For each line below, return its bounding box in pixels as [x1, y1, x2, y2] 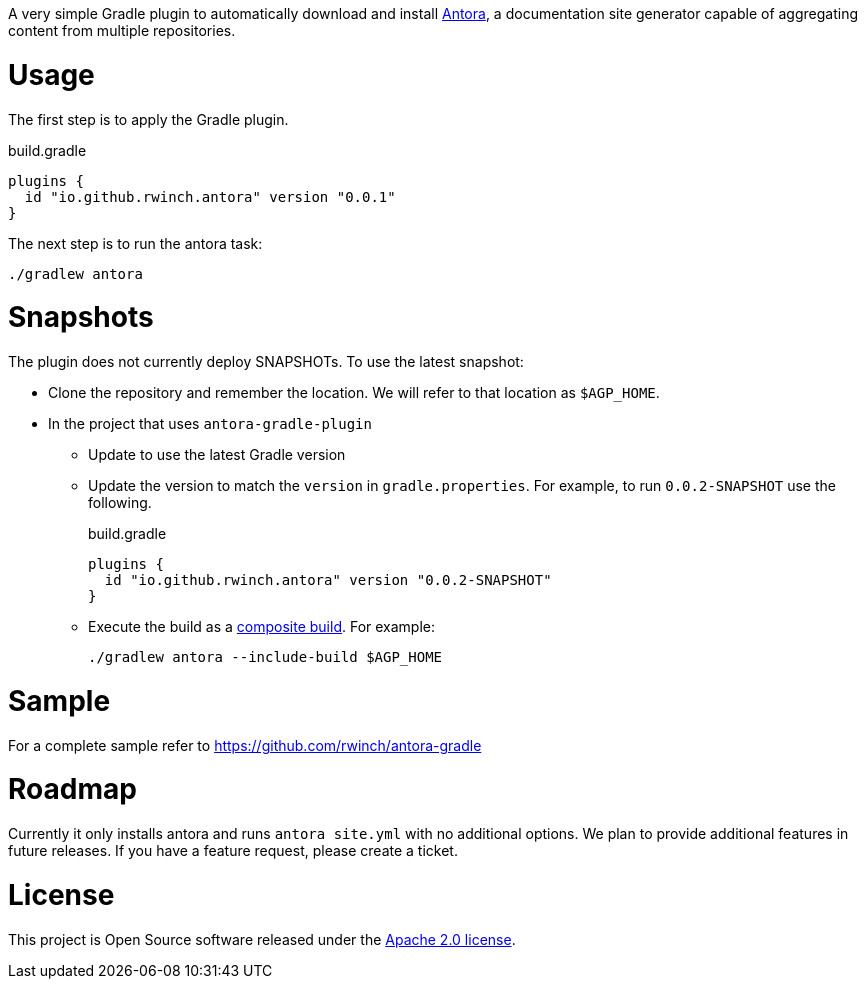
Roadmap [8, 772, 137, 807]
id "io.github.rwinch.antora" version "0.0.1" [24, 188, 396, 205]
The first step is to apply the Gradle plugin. [8, 110, 289, 128]
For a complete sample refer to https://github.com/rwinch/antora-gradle [8, 736, 482, 754]
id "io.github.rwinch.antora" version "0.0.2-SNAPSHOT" [104, 572, 552, 588]
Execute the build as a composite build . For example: [88, 618, 436, 635]
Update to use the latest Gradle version [88, 446, 346, 463]
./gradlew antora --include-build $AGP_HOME [88, 649, 443, 665]
